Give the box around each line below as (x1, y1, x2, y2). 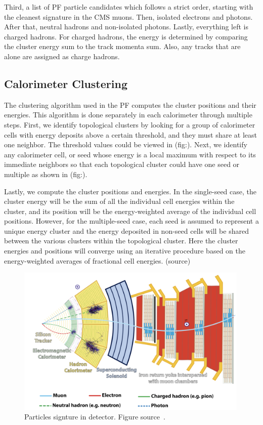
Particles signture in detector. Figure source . (24, 411, 165, 422)
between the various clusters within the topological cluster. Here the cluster (4, 235, 238, 246)
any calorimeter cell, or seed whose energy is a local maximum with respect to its (4, 149, 256, 159)
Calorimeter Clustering (4, 75, 127, 91)
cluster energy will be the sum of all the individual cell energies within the (4, 196, 235, 206)
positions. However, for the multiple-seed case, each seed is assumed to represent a (4, 216, 259, 226)
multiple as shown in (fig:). (4, 168, 87, 179)
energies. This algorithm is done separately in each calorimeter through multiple (4, 109, 252, 120)
